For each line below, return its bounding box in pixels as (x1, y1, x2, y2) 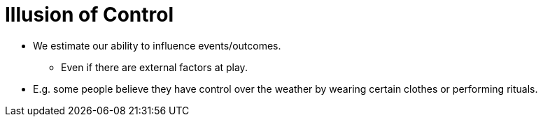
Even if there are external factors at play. (61, 61, 248, 73)
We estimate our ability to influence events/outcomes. (33, 39, 281, 52)
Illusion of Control (5, 3, 174, 26)
